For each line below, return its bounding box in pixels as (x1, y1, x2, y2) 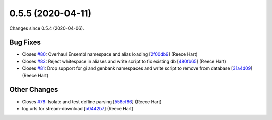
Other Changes (9, 85, 58, 94)
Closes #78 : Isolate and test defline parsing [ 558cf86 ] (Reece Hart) (22, 98, 162, 105)
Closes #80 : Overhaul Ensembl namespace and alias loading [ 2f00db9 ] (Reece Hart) (22, 51, 198, 57)
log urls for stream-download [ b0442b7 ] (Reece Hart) (22, 105, 134, 111)
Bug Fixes (9, 38, 41, 47)
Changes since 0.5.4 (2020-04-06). (9, 25, 84, 31)
